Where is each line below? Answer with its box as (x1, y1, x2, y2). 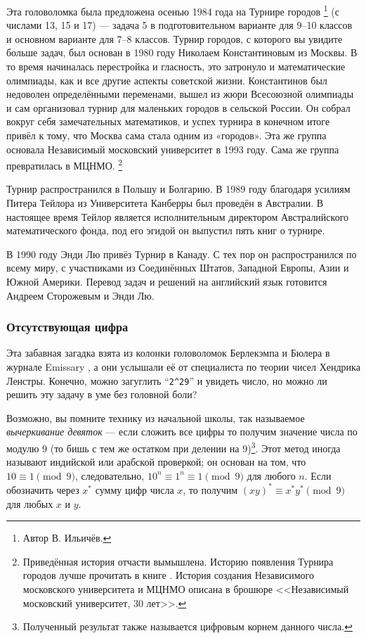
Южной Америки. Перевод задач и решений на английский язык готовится (6, 274, 327, 288)
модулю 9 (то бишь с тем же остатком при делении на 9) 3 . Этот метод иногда (6, 439, 341, 455)
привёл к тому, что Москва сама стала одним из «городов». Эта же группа (6, 128, 327, 142)
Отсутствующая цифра (6, 318, 129, 336)
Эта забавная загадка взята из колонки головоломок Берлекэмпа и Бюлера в (6, 345, 330, 360)
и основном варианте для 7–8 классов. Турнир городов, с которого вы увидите (6, 31, 343, 46)
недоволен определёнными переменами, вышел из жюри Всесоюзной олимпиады (6, 87, 354, 101)
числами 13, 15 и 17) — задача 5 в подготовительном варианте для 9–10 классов (6, 18, 353, 32)
